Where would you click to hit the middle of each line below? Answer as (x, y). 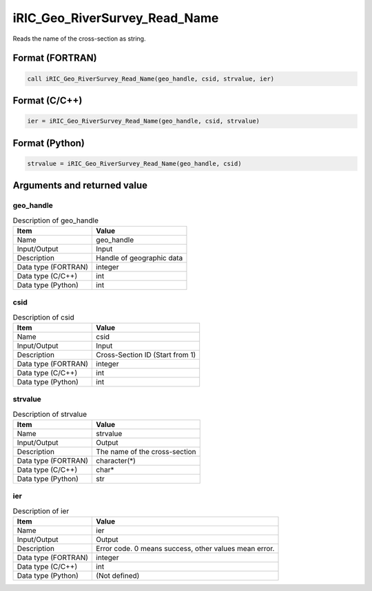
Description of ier (41, 511)
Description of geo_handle (56, 220)
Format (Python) (49, 143)
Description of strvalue (50, 414)
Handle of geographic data (139, 258)
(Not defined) (118, 576)
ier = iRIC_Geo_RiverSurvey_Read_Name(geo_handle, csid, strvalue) (144, 121)
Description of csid (44, 317)
